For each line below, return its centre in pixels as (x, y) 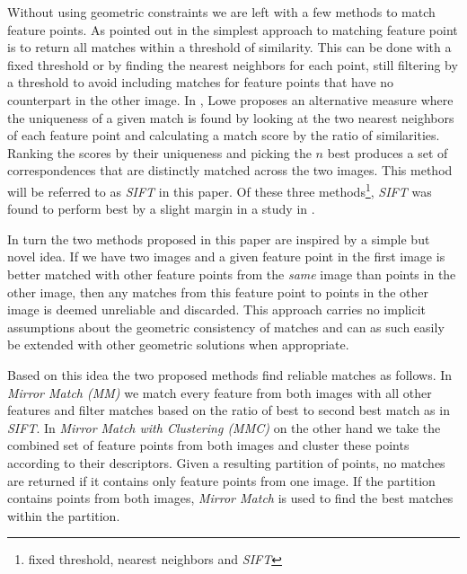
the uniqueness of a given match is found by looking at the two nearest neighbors (231, 117)
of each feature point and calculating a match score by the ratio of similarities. (224, 135)
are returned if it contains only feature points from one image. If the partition (221, 480)
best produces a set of (388, 152)
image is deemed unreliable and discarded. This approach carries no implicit (217, 309)
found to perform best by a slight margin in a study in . (161, 209)
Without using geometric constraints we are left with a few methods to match (221, 12)
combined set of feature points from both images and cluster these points (208, 445)
